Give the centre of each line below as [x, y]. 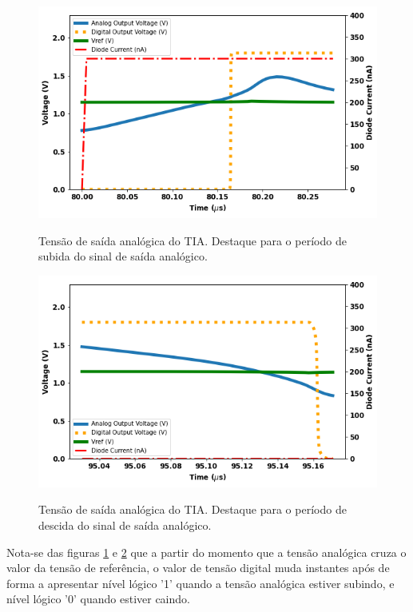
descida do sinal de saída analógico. [125, 525]
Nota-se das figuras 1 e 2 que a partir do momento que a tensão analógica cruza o [206, 552]
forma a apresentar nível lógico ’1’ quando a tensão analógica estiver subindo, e [201, 583]
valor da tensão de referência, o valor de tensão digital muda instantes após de [198, 568]
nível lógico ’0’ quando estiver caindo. [98, 599]
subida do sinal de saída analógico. [123, 256]
